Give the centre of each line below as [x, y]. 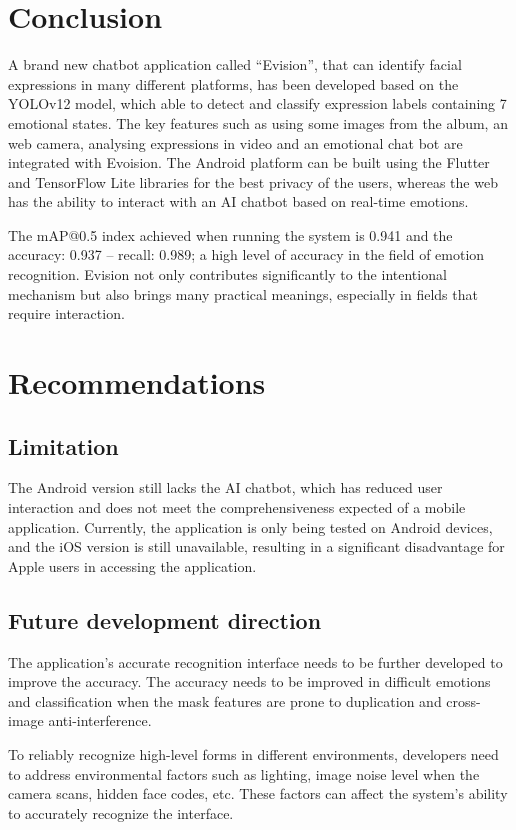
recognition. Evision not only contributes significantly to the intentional [227, 274]
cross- [463, 700]
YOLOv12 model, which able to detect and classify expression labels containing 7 [257, 103]
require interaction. [66, 313]
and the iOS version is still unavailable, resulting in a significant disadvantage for [256, 546]
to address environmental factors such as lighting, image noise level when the [244, 773]
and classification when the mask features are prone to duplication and [225, 700]
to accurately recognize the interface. [121, 812]
